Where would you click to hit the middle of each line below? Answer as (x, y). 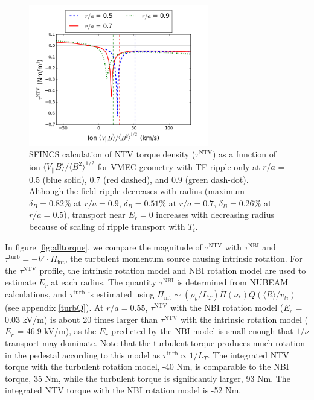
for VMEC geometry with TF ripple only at (179, 166)
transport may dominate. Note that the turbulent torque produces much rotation (155, 343)
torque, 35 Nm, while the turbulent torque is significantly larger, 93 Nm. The (148, 378)
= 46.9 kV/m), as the (57, 331)
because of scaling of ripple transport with (107, 227)
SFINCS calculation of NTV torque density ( (112, 154)
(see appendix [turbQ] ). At (54, 307)
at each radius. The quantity (104, 282)
